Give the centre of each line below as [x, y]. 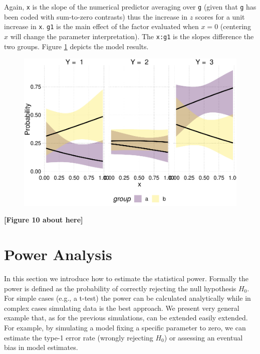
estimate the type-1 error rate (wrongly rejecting [79, 337]
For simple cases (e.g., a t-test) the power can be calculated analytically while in [127, 298]
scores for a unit [220, 16]
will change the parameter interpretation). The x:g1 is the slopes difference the [132, 36]
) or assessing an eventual [203, 337]
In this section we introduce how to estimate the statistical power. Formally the [126, 278]
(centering [235, 26]
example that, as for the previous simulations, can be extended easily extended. [126, 318]
